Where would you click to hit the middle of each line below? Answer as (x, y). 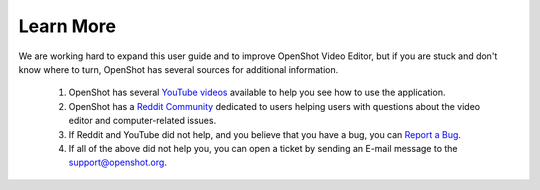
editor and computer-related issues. (142, 121)
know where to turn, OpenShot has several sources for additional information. (178, 69)
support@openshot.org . (117, 162)
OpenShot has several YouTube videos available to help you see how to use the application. (257, 92)
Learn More (67, 26)
